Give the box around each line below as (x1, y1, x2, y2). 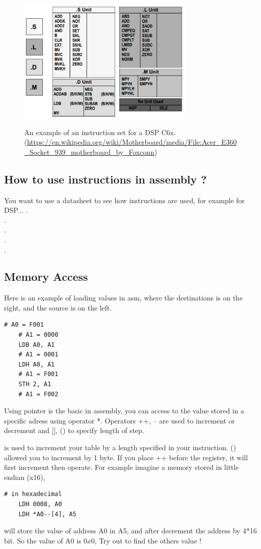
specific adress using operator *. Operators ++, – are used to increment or (4, 415, 235, 425)
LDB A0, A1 (18, 341, 55, 348)
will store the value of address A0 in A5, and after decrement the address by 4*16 (4, 525, 257, 536)
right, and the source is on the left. (4, 302, 112, 313)
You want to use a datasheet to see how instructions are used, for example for (4, 195, 245, 205)
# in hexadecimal (4, 491, 62, 498)
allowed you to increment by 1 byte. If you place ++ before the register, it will (4, 452, 248, 462)
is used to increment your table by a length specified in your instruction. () (4, 442, 236, 453)
